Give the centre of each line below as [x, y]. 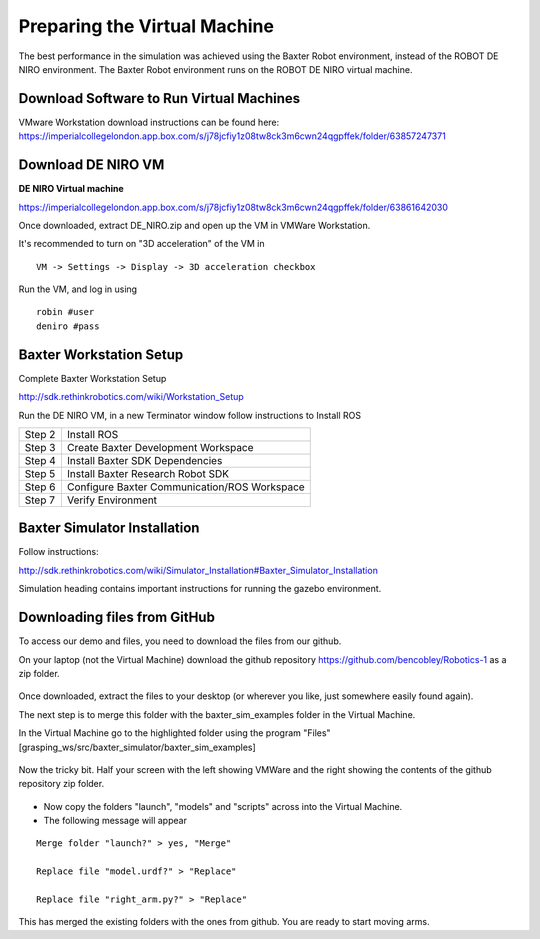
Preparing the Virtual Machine [146, 26]
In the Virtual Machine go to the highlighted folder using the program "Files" [174, 733]
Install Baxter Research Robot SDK [148, 473]
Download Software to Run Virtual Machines [159, 98]
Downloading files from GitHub [116, 617]
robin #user [65, 312]
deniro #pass [68, 326]
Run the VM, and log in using [78, 289]
